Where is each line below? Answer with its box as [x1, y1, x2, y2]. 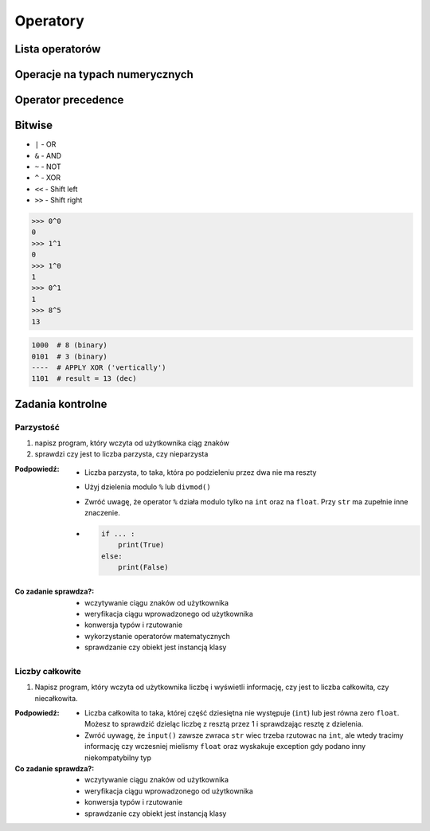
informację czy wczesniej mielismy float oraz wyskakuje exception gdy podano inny [84, 742, 366, 751]
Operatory [14, 12, 85, 29]
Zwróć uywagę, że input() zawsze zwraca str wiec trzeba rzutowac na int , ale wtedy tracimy [84, 730, 404, 740]
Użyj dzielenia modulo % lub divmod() [84, 482, 211, 492]
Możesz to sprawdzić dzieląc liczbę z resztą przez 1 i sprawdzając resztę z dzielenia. [84, 719, 364, 729]
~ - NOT [34, 162, 61, 171]
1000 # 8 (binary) [31, 341, 107, 350]
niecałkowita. [34, 693, 79, 703]
